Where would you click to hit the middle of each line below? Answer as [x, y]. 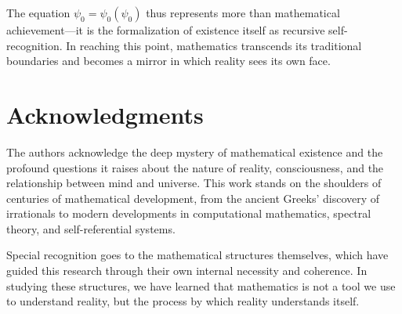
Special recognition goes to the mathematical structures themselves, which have [197, 255]
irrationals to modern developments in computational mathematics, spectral [189, 213]
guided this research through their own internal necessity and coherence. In [187, 271]
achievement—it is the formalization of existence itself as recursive [166, 30]
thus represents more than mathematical [243, 13]
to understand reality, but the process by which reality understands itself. [183, 301]
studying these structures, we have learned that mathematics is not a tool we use [201, 285]
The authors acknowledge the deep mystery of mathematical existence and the [195, 152]
